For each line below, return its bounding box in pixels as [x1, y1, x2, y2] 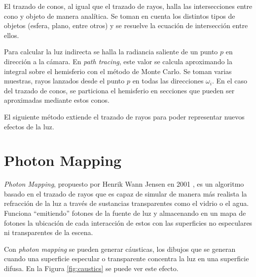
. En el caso [212, 76, 247, 86]
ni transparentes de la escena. [4, 227, 93, 237]
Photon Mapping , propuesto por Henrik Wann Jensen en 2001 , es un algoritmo [4, 179, 244, 189]
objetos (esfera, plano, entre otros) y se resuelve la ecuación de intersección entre [4, 20, 248, 31]
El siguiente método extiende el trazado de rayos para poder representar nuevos [4, 111, 245, 121]
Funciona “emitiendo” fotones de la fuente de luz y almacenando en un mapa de [4, 208, 246, 218]
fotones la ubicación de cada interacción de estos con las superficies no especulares [4, 217, 253, 228]
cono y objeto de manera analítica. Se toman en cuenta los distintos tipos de [4, 10, 235, 21]
